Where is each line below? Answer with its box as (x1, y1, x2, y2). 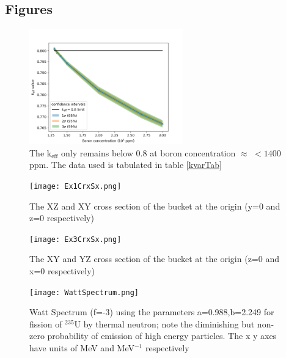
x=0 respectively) (29, 265, 95, 277)
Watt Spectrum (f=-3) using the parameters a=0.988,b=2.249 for (29, 305, 274, 318)
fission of (29, 317, 62, 330)
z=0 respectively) (29, 211, 94, 224)
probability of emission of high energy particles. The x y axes (47, 329, 277, 342)
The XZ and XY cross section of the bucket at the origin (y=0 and (29, 199, 280, 212)
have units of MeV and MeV (29, 342, 134, 354)
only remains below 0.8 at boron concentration (61, 146, 236, 159)
